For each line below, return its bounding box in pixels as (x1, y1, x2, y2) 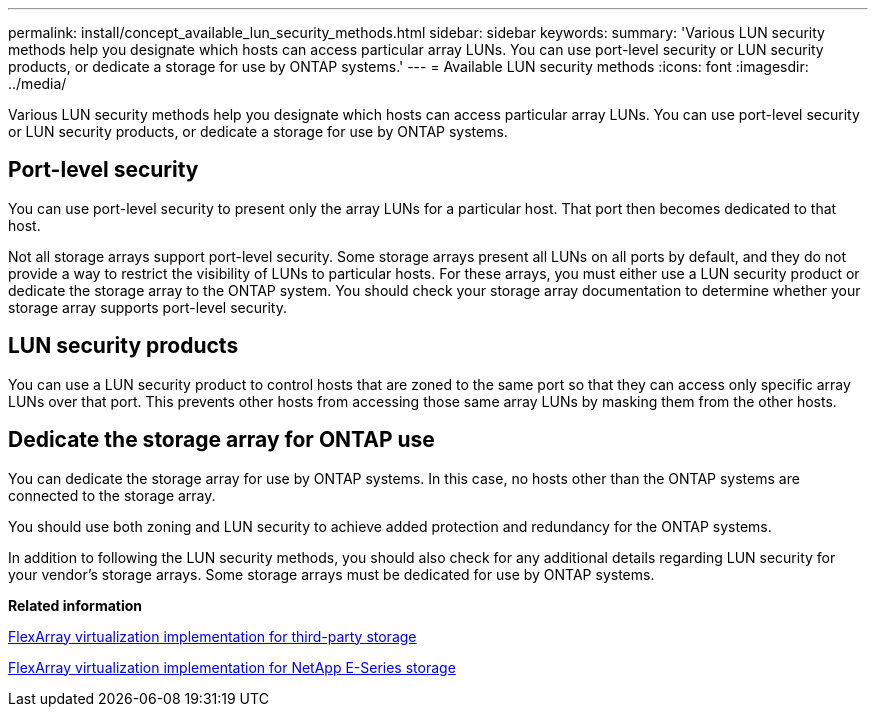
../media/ (8, 75, 67, 92)
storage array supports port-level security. (8, 298, 287, 316)
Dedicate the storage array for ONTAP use (8, 427, 435, 453)
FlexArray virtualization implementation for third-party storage (8, 627, 417, 645)
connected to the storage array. (8, 486, 216, 504)
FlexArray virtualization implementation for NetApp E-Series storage (8, 658, 456, 676)
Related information (8, 596, 143, 614)
